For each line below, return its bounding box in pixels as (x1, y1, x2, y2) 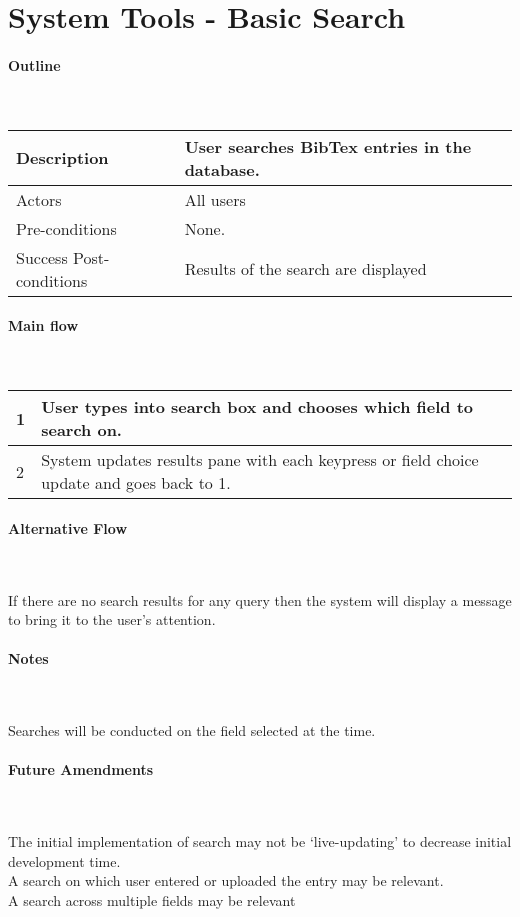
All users (184, 187, 246, 211)
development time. (8, 850, 121, 871)
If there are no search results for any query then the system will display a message (8, 589, 512, 610)
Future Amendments (8, 759, 154, 780)
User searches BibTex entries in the (184, 134, 472, 158)
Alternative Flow (8, 517, 128, 538)
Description (16, 146, 109, 170)
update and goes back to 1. (41, 471, 231, 495)
